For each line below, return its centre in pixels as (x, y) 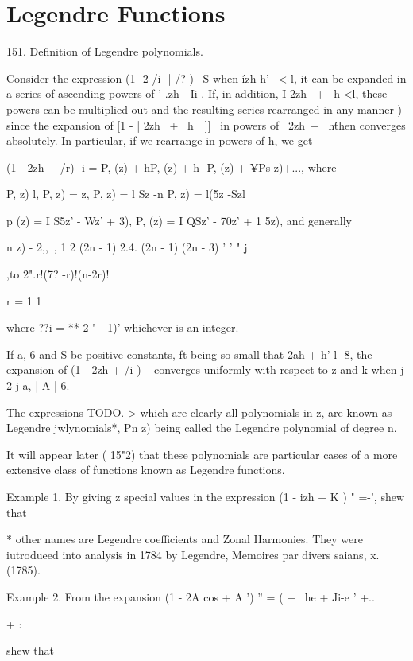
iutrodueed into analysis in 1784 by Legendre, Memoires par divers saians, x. (193, 554)
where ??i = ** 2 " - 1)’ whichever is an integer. (123, 327)
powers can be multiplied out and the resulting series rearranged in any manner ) (204, 109)
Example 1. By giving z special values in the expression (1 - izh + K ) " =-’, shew (206, 496)
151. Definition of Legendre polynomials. (105, 51)
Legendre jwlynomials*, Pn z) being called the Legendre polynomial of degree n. (202, 428)
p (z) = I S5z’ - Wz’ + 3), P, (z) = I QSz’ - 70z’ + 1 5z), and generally (179, 220)
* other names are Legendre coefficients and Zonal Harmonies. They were (185, 539)
